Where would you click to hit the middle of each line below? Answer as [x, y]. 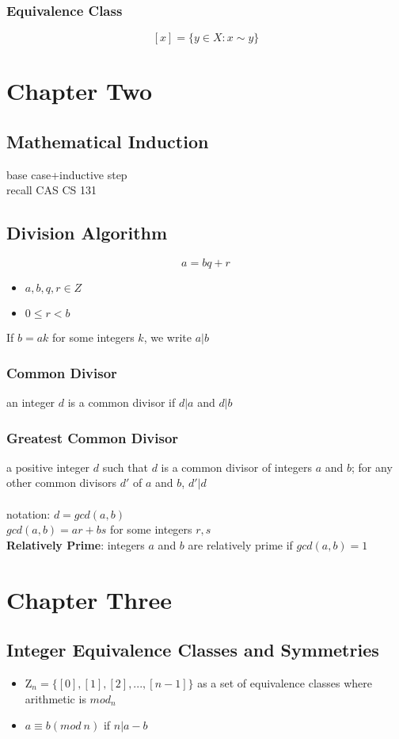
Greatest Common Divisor [93, 437]
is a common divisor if [122, 402]
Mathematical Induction [108, 141]
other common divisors [62, 482]
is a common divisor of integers [237, 467]
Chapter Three [89, 599]
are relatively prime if [240, 544]
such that [125, 467]
